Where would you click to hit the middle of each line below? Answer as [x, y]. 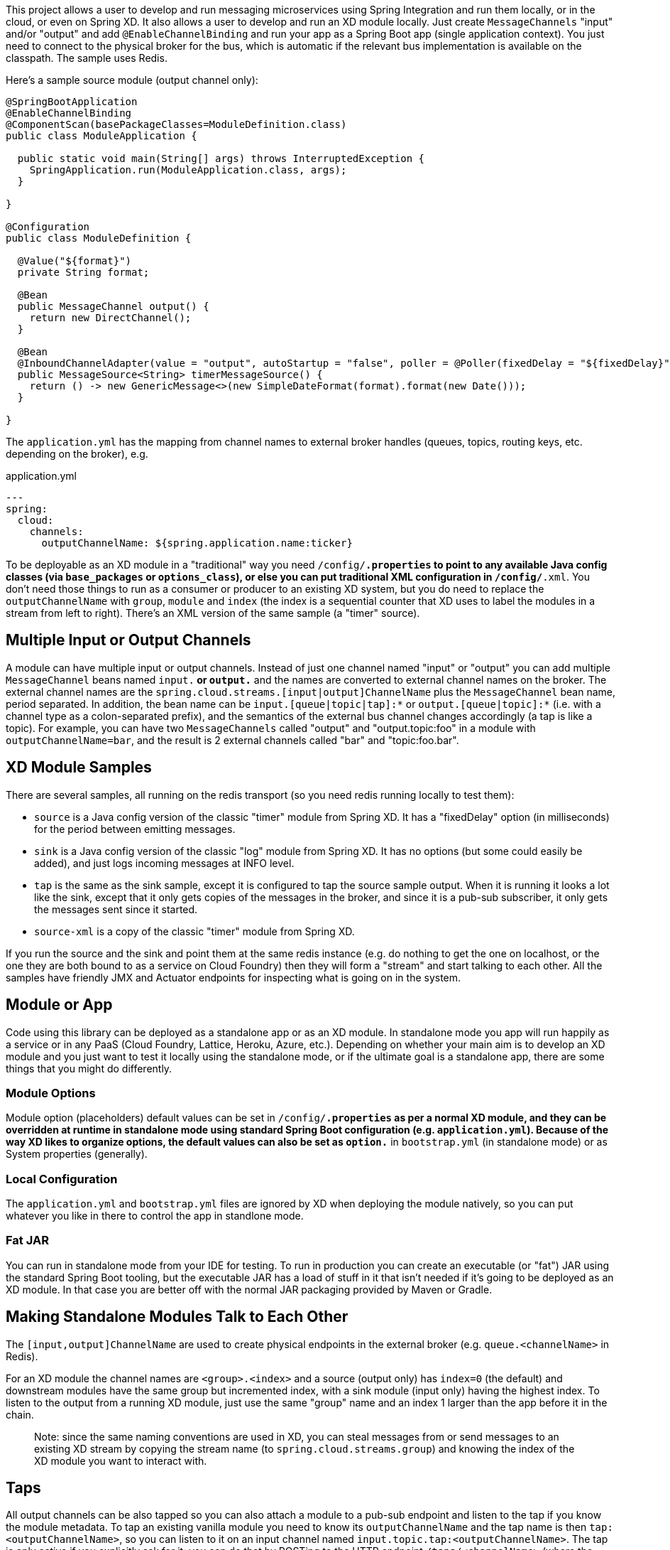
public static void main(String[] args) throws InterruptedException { [221, 158]
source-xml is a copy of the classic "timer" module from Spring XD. [194, 931]
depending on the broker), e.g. [77, 454]
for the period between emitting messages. [135, 829]
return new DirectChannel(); [110, 318]
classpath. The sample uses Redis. [87, 58]
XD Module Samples [79, 768]
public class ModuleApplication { [101, 136]
